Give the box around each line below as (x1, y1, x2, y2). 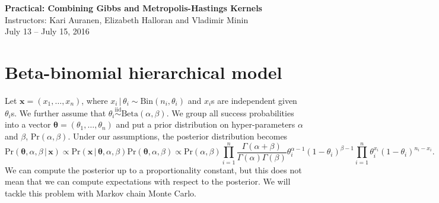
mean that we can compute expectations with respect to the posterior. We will (5, 175, 291, 188)
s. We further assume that (11, 106, 106, 119)
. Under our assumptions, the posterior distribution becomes (68, 129, 288, 142)
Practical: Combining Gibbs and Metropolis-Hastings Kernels (5, 2, 262, 14)
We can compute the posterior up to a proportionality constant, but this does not (5, 163, 302, 176)
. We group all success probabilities (166, 106, 294, 119)
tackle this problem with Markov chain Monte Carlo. (5, 186, 196, 199)
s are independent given (211, 94, 297, 106)
